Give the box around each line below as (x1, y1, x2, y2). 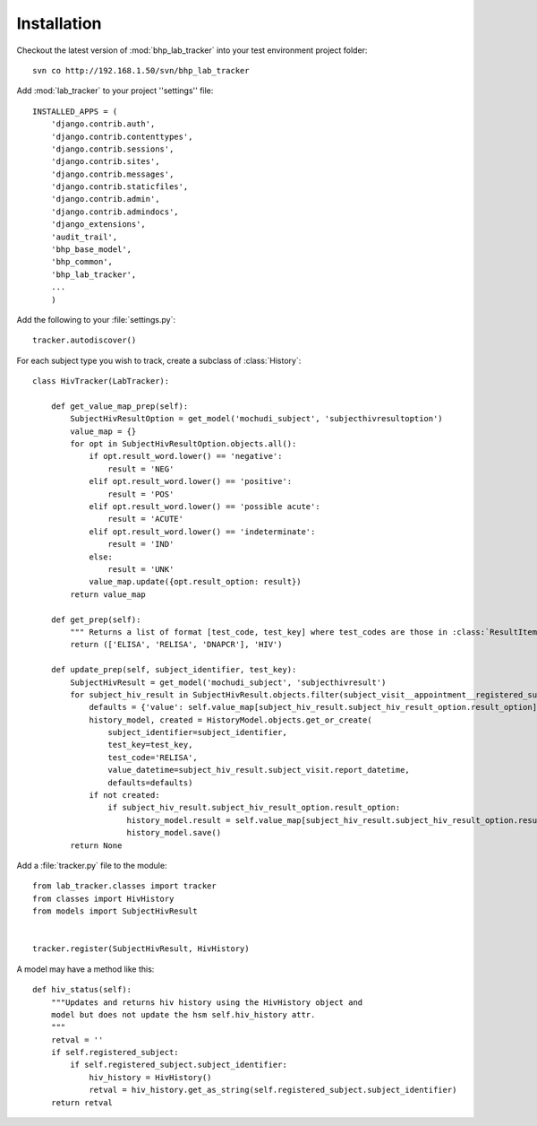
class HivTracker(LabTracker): (32, 377, 170, 386)
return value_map (70, 589, 147, 600)
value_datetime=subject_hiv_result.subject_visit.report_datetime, (107, 765, 411, 775)
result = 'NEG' (107, 463, 175, 474)
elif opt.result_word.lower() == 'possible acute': (89, 502, 321, 512)
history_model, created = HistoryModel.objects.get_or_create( (89, 715, 372, 725)
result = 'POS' (107, 489, 175, 499)
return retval (50, 1097, 114, 1107)
